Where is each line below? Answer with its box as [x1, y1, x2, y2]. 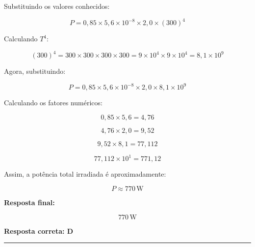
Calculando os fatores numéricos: [4, 97, 102, 108]
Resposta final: [4, 197, 55, 207]
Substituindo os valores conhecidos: [4, 1, 110, 11]
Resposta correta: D [4, 225, 74, 236]
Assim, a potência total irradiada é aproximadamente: [4, 169, 166, 179]
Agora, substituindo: [4, 66, 66, 76]
